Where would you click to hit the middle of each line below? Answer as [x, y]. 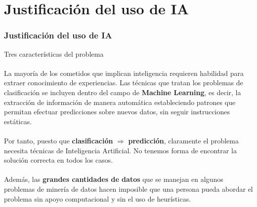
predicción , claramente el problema [183, 140]
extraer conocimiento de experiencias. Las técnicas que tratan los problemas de [124, 83]
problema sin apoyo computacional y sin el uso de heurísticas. [98, 198]
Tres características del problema [54, 53]
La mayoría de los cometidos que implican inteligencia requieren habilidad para [124, 73]
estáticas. [18, 121]
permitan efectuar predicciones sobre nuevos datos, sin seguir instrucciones [117, 112]
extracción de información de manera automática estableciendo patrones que [120, 102]
